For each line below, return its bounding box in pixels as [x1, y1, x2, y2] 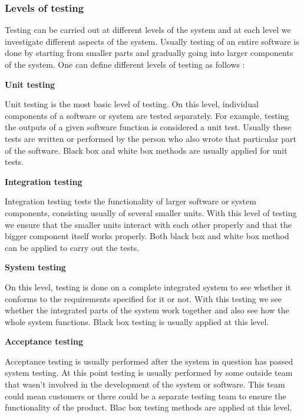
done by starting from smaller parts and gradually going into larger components [5, 47, 293, 59]
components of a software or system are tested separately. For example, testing [5, 109, 289, 121]
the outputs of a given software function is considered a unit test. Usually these [5, 121, 292, 133]
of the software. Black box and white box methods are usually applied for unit [5, 144, 288, 156]
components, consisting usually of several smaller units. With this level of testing [5, 206, 297, 219]
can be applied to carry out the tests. [5, 241, 140, 253]
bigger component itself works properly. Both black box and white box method [5, 230, 289, 242]
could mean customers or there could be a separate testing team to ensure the [5, 389, 286, 402]
